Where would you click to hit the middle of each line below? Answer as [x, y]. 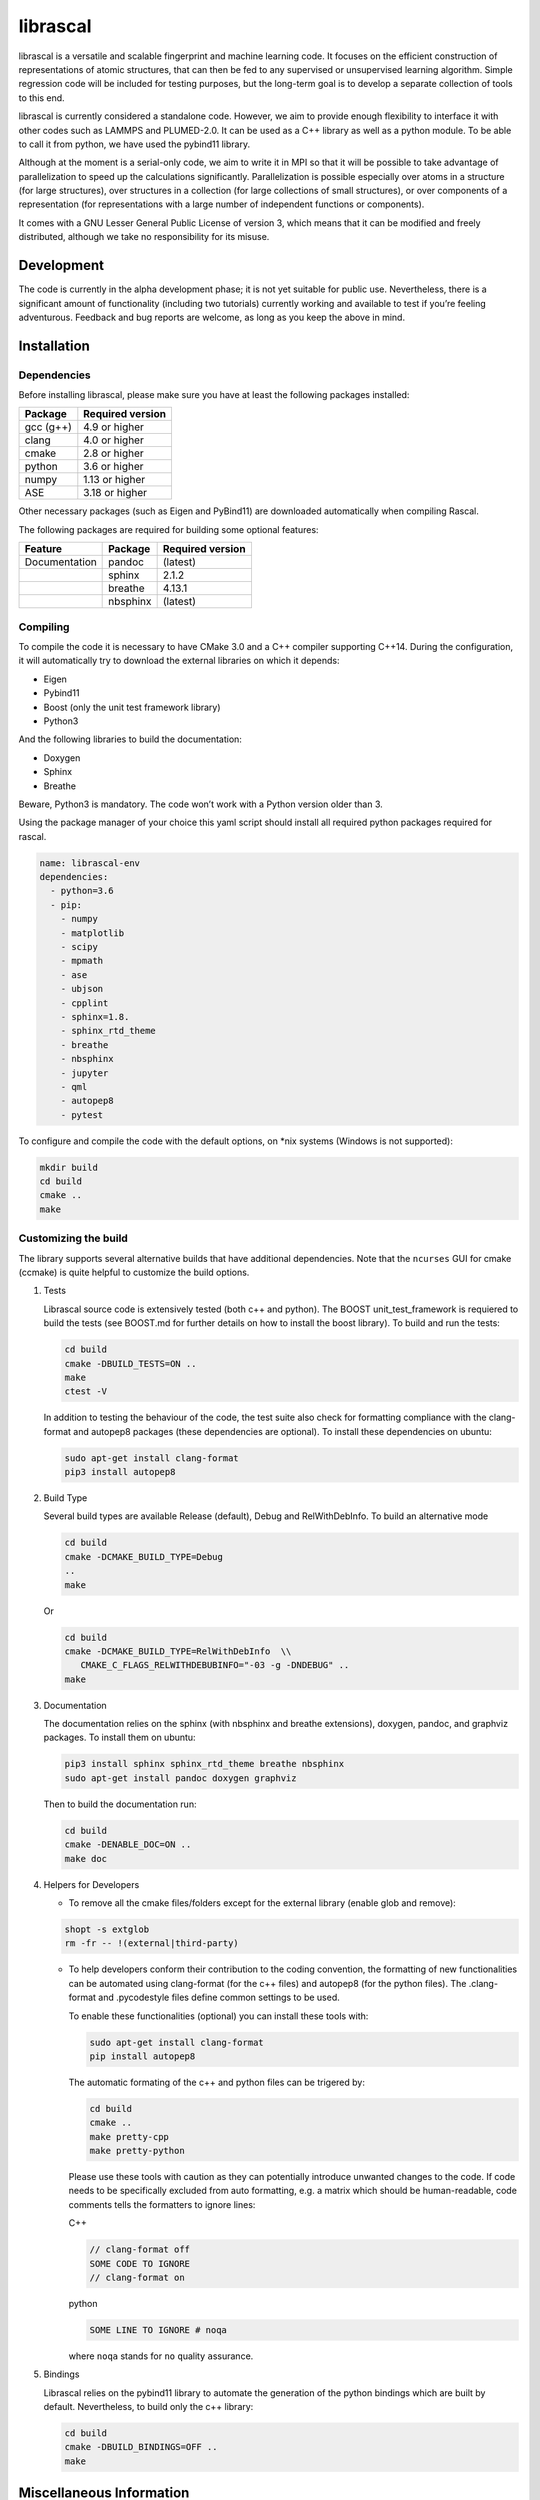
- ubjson [82, 989]
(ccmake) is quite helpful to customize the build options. [134, 1272]
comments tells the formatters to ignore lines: [162, 2204]
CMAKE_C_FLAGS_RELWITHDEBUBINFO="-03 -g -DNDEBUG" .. [215, 1665]
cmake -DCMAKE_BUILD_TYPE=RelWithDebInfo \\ [178, 1651]
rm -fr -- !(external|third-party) [151, 1943]
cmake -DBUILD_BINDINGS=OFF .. [141, 2447]
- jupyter [84, 1073]
